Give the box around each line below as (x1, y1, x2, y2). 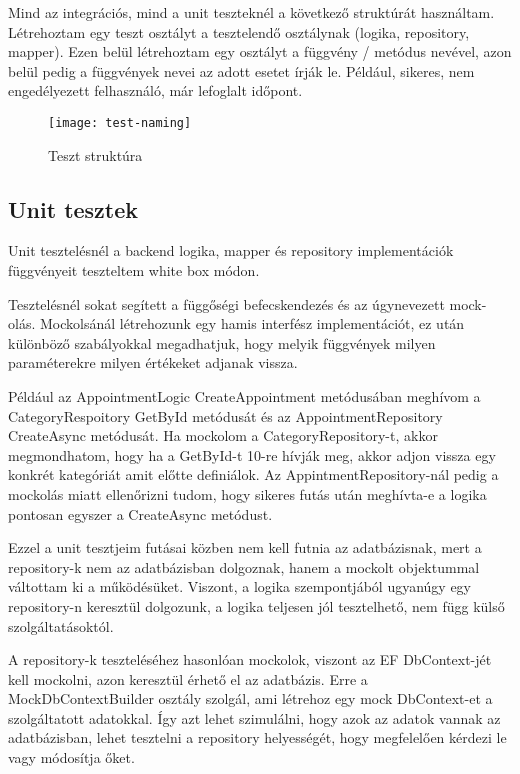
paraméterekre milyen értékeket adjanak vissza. (8, 352, 298, 373)
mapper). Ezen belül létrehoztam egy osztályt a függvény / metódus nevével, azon (8, 41, 512, 62)
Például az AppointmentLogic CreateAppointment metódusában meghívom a (8, 385, 481, 406)
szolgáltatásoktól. (8, 615, 114, 636)
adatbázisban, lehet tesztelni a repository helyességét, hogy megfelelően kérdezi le (8, 727, 507, 748)
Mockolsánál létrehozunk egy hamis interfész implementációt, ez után (39, 313, 465, 334)
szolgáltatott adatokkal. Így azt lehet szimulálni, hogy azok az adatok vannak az (8, 707, 501, 728)
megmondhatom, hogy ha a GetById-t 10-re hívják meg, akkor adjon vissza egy (8, 444, 496, 465)
